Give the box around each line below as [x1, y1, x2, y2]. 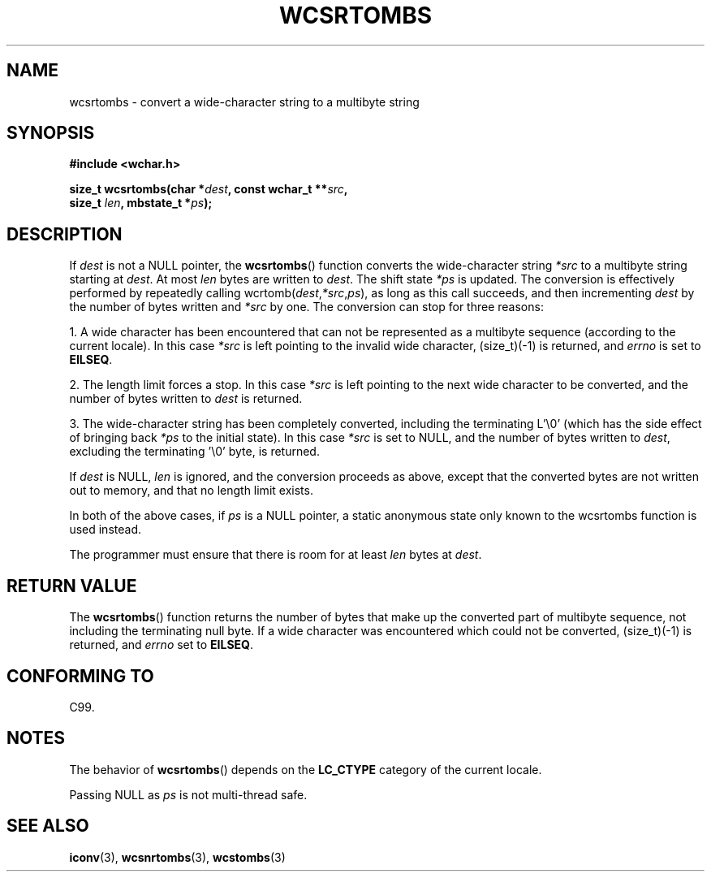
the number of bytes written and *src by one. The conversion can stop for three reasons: [69, 300, 544, 314]
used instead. [69, 522, 141, 537]
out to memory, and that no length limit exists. [69, 483, 313, 498]
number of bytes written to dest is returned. [69, 391, 303, 406]
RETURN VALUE [6, 575, 137, 596]
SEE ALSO [6, 815, 89, 837]
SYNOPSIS [6, 123, 95, 144]
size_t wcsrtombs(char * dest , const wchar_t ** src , [69, 182, 348, 197]
